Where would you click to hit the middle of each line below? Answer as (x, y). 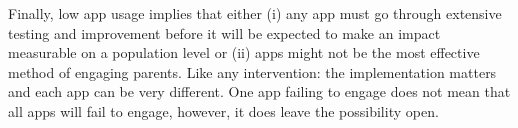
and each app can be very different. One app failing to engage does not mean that (259, 91)
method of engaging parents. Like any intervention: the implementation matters (252, 71)
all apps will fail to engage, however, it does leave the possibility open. (223, 110)
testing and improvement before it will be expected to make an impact (224, 32)
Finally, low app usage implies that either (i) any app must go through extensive (255, 13)
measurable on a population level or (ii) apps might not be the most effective (244, 52)
